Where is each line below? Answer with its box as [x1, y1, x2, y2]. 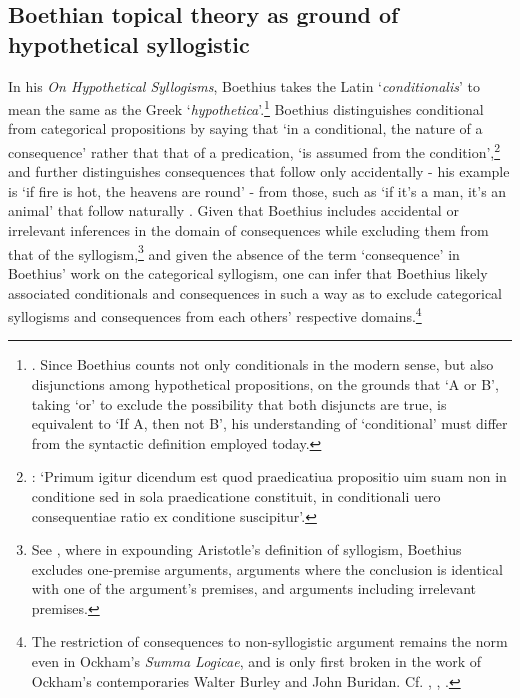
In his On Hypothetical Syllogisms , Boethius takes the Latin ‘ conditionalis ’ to [8, 75, 480, 96]
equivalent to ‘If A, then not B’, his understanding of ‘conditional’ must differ [31, 413, 508, 434]
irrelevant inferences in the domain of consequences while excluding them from [8, 220, 489, 241]
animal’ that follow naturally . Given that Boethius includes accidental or [8, 200, 459, 221]
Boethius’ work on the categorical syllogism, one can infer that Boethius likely [8, 262, 488, 283]
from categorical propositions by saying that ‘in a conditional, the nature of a [8, 118, 483, 139]
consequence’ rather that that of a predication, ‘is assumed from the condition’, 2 [8, 139, 501, 162]
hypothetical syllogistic [8, 28, 250, 59]
